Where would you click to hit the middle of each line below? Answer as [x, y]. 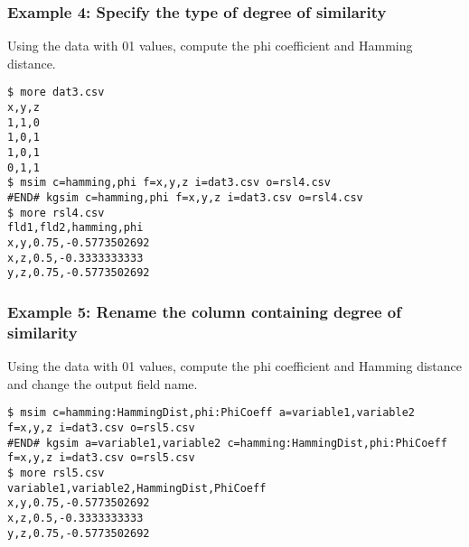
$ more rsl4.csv [56, 213]
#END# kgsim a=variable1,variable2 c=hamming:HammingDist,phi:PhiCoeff [227, 443]
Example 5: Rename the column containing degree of [205, 311]
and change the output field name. [103, 383]
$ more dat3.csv [56, 93]
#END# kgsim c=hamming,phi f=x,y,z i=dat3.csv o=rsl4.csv [185, 198]
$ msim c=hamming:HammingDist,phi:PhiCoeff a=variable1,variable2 [211, 413]
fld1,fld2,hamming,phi [75, 228]
